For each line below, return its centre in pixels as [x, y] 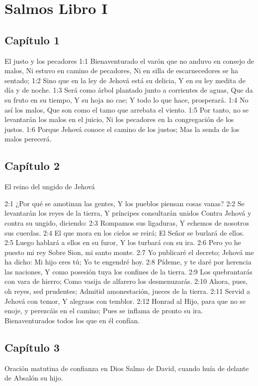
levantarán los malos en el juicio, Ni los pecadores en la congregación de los [119, 119]
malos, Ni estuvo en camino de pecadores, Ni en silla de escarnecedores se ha [121, 70]
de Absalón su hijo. [34, 378]
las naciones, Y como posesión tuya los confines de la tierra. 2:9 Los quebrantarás [129, 271]
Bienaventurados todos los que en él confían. [72, 320]
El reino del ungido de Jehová [50, 187]
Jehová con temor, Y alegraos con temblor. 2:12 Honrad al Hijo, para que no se [125, 301]
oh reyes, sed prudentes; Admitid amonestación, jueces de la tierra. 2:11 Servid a [128, 291]
